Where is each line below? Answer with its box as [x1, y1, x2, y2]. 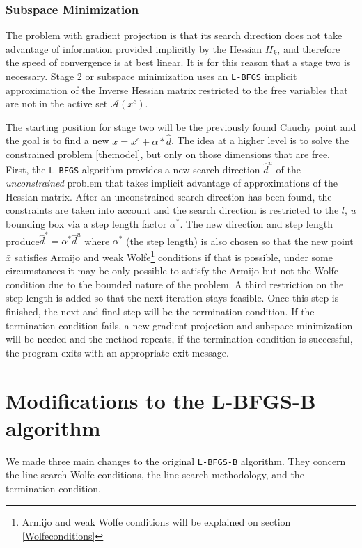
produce [6, 233, 40, 248]
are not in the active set [6, 96, 108, 111]
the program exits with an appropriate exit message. [6, 345, 229, 359]
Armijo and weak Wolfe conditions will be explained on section [22, 515, 291, 529]
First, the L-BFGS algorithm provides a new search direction [6, 162, 260, 176]
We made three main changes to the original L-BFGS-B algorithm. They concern [6, 453, 346, 468]
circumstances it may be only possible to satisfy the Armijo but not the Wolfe [6, 263, 339, 278]
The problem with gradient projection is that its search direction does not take [6, 28, 343, 42]
